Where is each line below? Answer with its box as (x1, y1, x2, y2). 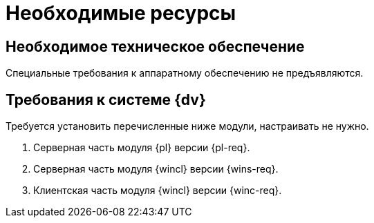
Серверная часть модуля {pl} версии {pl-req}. (33, 142, 250, 154)
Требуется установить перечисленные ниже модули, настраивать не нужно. (6, 120, 369, 133)
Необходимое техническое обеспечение (6, 37, 305, 55)
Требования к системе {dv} (6, 90, 206, 108)
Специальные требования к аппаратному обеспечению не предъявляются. (6, 67, 364, 79)
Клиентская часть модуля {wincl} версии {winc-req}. (33, 184, 282, 197)
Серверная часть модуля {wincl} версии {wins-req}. (33, 163, 279, 175)
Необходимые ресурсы (6, 1, 236, 25)
